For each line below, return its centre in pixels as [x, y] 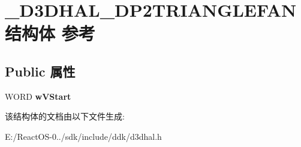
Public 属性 [40, 71]
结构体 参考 [50, 33]
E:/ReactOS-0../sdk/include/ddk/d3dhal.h [83, 136]
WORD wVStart [38, 96]
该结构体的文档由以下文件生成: [65, 116]
